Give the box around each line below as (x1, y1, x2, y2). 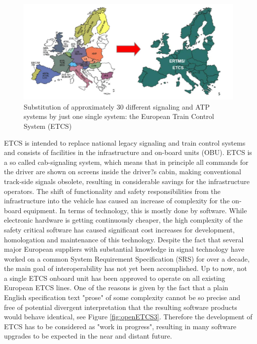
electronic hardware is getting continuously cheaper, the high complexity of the (4, 215, 243, 225)
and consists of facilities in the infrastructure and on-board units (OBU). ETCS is (4, 147, 252, 157)
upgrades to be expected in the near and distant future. (4, 331, 172, 341)
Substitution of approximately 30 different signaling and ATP (24, 101, 210, 112)
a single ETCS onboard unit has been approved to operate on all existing (4, 272, 225, 283)
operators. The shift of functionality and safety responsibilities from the (4, 186, 220, 196)
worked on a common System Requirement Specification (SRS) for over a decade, (4, 253, 250, 264)
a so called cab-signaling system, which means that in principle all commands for (4, 156, 249, 167)
